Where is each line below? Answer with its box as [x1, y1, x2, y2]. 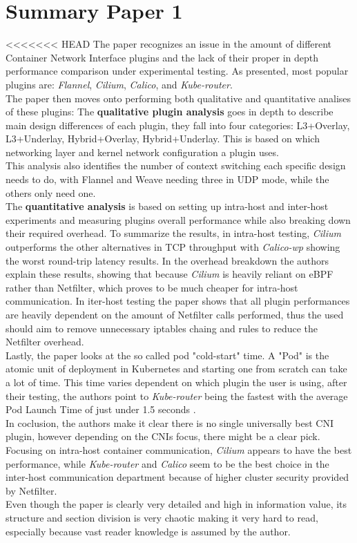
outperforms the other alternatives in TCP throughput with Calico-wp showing [6, 240, 340, 254]
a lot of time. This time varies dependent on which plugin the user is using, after [6, 374, 347, 389]
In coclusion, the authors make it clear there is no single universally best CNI [6, 415, 334, 430]
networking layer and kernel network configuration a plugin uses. [6, 144, 279, 159]
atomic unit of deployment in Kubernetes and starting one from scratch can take [6, 361, 347, 376]
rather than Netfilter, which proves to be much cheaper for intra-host [6, 280, 298, 294]
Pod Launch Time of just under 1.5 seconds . [6, 402, 196, 417]
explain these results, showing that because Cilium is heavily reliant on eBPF [6, 267, 334, 281]
